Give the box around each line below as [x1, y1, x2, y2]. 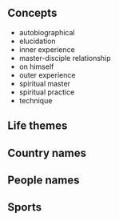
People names [7, 173, 80, 187]
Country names [7, 146, 87, 159]
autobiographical [18, 27, 75, 37]
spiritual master [18, 78, 71, 88]
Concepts [7, 6, 58, 20]
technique [18, 95, 53, 105]
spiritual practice [18, 87, 75, 97]
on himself [18, 62, 54, 71]
